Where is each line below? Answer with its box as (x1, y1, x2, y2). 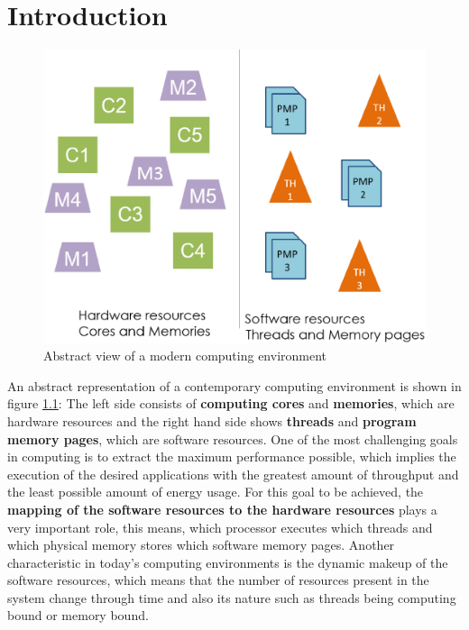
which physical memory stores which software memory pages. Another (7, 535, 395, 554)
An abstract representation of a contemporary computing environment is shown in (7, 376, 462, 395)
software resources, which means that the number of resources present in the (7, 571, 429, 589)
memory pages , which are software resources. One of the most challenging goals (7, 429, 458, 448)
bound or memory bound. (7, 606, 149, 625)
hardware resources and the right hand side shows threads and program (7, 411, 417, 430)
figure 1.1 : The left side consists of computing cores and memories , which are (7, 394, 455, 413)
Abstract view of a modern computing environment (43, 346, 327, 365)
